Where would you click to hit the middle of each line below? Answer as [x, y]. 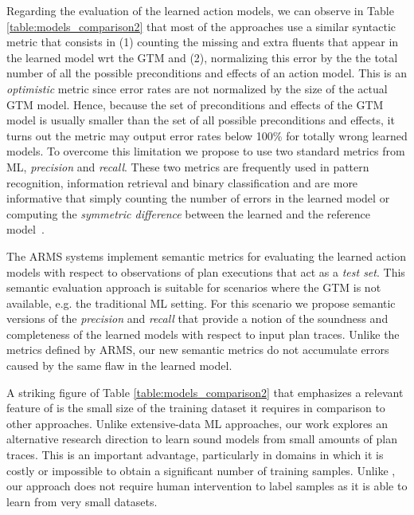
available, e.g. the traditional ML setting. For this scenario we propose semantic [201, 303]
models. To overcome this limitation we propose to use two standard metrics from [206, 151]
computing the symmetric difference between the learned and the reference [188, 213]
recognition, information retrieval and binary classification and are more [182, 182]
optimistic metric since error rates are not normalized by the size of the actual [197, 88]
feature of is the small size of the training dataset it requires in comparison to [196, 408]
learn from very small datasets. [82, 501]
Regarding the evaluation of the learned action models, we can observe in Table [200, 10]
